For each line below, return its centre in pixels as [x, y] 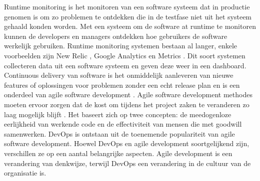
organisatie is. [25, 173]
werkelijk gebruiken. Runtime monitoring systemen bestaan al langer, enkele [121, 46]
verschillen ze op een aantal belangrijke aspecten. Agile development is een [118, 153]
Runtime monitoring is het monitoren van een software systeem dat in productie [127, 6]
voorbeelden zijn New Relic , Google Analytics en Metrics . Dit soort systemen [125, 55]
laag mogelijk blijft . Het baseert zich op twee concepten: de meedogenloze [118, 114]
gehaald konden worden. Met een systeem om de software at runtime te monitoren [130, 26]
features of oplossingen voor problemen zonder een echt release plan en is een [122, 85]
